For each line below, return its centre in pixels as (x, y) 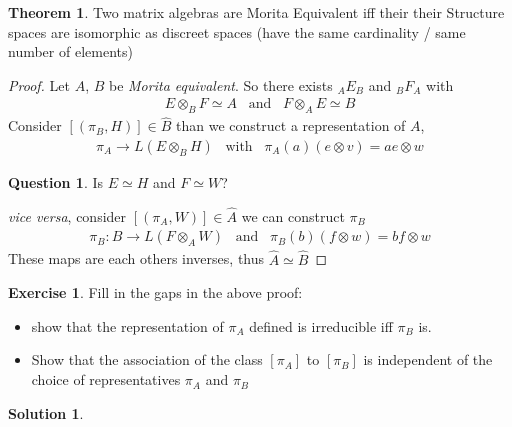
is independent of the (428, 359)
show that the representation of (127, 325)
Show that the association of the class (147, 359)
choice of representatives (106, 379)
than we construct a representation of (291, 125)
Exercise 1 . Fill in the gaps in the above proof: (155, 292)
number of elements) (70, 51)
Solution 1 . (46, 412)
